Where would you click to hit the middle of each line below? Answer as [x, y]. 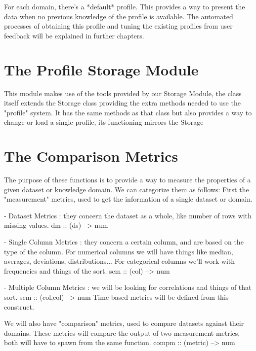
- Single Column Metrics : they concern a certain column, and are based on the [124, 241]
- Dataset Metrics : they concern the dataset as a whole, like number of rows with [128, 215]
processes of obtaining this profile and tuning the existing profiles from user [118, 26]
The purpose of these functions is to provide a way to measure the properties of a [128, 179]
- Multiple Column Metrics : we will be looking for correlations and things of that [128, 287]
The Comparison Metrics [91, 156]
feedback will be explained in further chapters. [74, 35]
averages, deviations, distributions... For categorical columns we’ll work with [120, 261]
